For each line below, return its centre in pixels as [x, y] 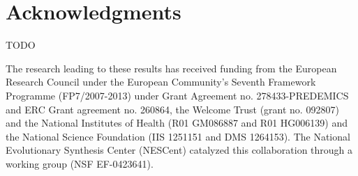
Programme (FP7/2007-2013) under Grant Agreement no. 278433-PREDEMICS [177, 95]
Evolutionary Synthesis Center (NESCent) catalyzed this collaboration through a [179, 150]
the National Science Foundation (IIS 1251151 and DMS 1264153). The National [178, 136]
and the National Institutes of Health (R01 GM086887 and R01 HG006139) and [177, 123]
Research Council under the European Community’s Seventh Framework [161, 82]
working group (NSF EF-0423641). [80, 163]
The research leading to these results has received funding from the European [171, 68]
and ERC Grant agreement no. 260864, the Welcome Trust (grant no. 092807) [172, 109]
